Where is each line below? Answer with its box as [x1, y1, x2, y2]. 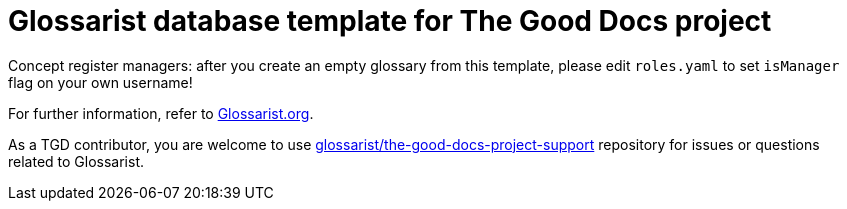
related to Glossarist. [8, 152, 145, 170]
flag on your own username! [8, 73, 193, 91]
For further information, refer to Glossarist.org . [8, 104, 314, 122]
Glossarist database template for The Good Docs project [8, 4, 772, 38]
